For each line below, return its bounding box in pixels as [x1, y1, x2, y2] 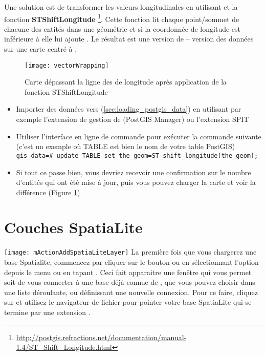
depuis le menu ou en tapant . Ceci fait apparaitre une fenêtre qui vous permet [4, 266, 252, 277]
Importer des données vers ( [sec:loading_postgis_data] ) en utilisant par [16, 103, 241, 114]
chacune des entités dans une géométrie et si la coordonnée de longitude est [4, 23, 241, 34]
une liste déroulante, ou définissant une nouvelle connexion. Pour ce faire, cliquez [4, 286, 258, 297]
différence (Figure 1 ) [16, 186, 80, 197]
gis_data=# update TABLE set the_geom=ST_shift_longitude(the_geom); [16, 152, 258, 159]
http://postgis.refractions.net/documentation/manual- [16, 331, 187, 342]
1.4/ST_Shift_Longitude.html [16, 342, 112, 352]
